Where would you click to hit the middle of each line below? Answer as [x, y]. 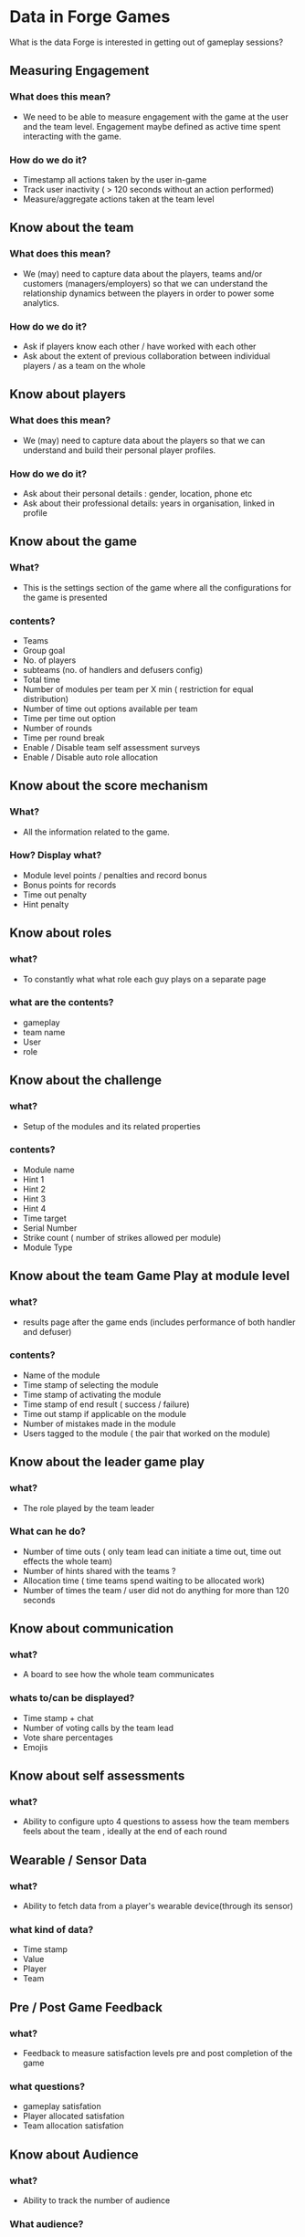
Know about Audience [74, 2154]
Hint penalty [46, 904]
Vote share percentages [68, 1738]
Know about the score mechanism [109, 786]
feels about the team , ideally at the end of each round [125, 1832]
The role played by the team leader [89, 1507]
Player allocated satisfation [74, 2116]
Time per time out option [69, 718]
